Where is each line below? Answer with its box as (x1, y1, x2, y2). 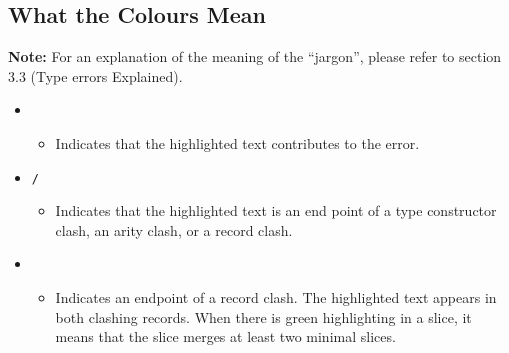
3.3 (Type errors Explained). (8, 65, 183, 86)
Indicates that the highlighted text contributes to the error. (55, 132, 420, 153)
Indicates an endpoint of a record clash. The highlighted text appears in (55, 287, 497, 308)
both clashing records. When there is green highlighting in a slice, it (55, 306, 472, 327)
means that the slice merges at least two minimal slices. (55, 326, 396, 347)
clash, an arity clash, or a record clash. (55, 219, 293, 240)
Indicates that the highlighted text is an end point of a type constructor (55, 200, 497, 221)
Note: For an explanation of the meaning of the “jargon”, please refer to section (8, 46, 502, 67)
